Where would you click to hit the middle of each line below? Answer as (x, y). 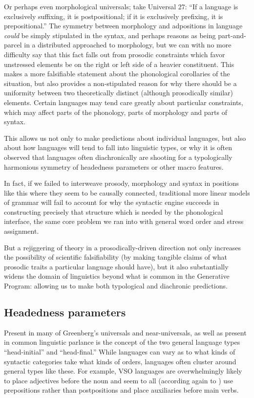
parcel (13, 45)
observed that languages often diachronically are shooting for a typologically (118, 157)
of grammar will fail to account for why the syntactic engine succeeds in (112, 202)
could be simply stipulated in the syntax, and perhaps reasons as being (110, 35)
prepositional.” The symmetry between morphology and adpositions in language (123, 26)
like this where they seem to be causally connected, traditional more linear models (127, 192)
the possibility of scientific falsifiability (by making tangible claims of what (116, 257)
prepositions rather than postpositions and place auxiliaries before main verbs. (121, 390)
